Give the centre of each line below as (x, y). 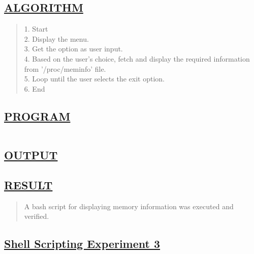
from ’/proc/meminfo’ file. (65, 68)
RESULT (28, 185)
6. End (35, 88)
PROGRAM (37, 116)
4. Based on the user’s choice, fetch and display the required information (137, 58)
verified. (37, 216)
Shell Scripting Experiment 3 (82, 244)
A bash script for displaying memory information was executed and (129, 206)
